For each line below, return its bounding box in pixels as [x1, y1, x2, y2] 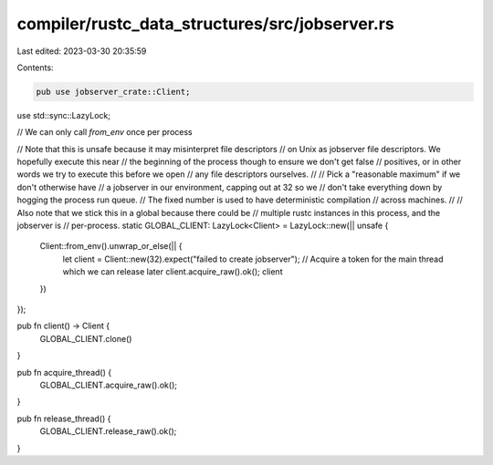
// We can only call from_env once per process [16, 127, 193, 138]
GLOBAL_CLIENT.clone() [39, 333, 132, 344]
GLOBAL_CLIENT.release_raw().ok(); [39, 426, 177, 437]
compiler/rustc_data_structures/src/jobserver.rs [16, 14, 394, 34]
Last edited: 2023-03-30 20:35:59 [16, 46, 147, 57]
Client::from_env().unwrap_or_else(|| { [39, 241, 183, 252]
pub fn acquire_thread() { [16, 367, 112, 377]
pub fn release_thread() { [16, 413, 111, 424]
